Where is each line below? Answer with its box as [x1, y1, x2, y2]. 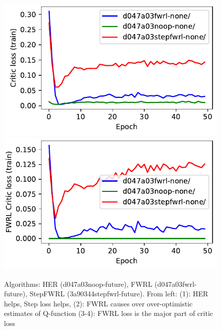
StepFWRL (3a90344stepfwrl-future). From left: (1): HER [30, 288, 208, 299]
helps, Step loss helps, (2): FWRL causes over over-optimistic [4, 298, 193, 308]
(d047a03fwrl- [154, 278, 197, 289]
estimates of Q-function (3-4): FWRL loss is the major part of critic [4, 308, 213, 318]
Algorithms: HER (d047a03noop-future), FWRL [4, 278, 153, 289]
